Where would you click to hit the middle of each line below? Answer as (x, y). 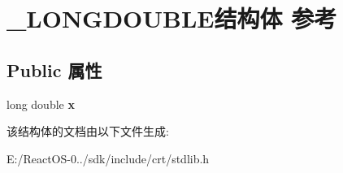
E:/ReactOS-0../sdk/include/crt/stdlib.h (108, 158)
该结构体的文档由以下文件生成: (88, 131)
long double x (41, 104)
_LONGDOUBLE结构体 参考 (172, 18)
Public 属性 (54, 69)
